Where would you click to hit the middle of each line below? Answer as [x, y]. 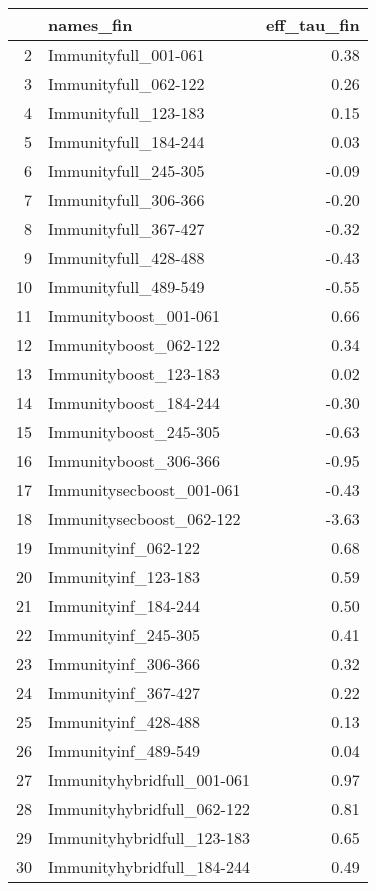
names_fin [90, 24]
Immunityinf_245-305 [124, 634]
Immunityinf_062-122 [124, 547]
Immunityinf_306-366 [124, 663]
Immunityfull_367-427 [126, 228]
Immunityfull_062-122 [126, 83]
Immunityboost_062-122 [134, 344]
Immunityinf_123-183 [124, 576]
